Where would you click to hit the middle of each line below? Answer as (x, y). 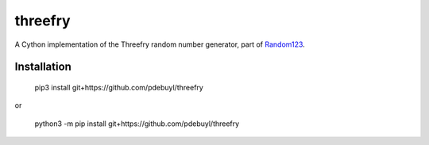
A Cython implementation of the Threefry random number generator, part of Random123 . (160, 44)
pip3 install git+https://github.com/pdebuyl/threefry (119, 87)
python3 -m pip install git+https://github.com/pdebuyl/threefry (137, 124)
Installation (43, 67)
